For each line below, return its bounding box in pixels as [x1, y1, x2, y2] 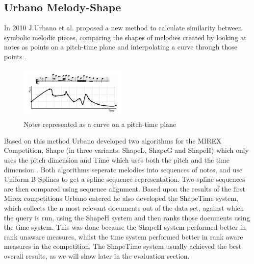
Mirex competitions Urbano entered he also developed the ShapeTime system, [4, 193, 238, 203]
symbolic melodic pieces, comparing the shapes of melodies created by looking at [4, 32, 247, 42]
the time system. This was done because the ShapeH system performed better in [4, 222, 246, 232]
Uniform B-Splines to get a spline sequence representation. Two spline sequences [4, 174, 245, 184]
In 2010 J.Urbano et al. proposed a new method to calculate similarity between [4, 23, 242, 33]
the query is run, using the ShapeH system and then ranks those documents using [4, 212, 250, 222]
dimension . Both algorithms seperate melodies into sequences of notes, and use [4, 164, 243, 174]
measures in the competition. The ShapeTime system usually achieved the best [4, 241, 242, 251]
